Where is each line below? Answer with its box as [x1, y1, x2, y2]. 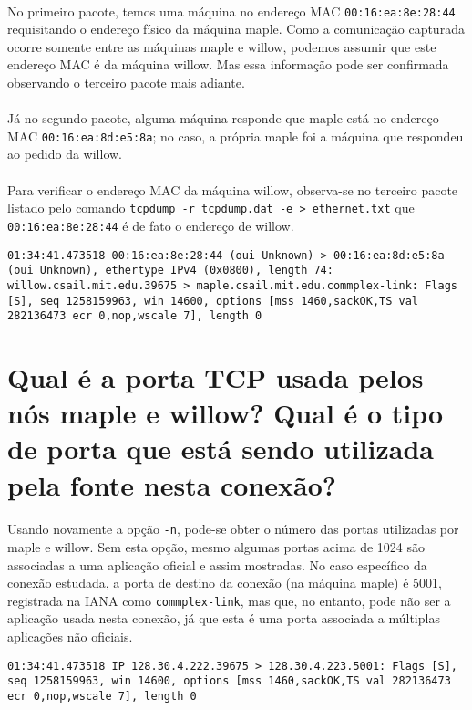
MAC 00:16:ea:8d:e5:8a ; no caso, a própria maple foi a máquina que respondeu [7, 126, 464, 145]
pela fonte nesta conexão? [7, 465, 337, 503]
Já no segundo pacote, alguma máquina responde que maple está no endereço [7, 109, 439, 128]
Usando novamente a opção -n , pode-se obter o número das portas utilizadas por [7, 519, 459, 538]
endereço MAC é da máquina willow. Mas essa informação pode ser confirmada [7, 55, 449, 74]
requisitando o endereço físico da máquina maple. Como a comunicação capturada [7, 19, 465, 38]
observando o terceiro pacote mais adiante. [7, 73, 245, 92]
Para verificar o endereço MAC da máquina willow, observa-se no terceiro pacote [7, 180, 458, 199]
